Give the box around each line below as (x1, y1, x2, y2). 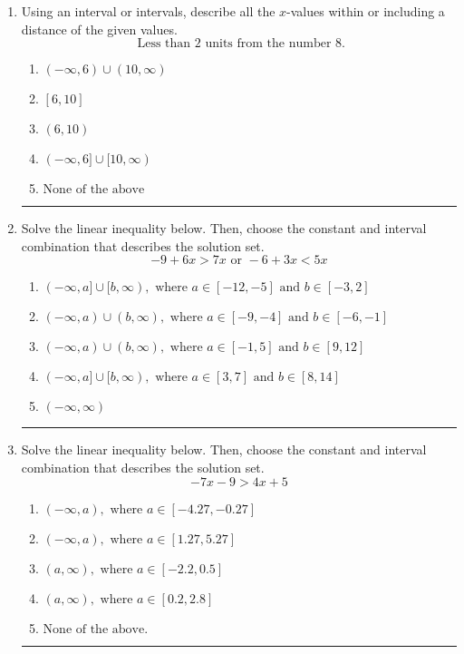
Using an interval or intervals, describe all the (21, 2, 275, 20)
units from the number (205, 37, 332, 51)
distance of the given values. (21, 19, 178, 38)
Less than (137, 37, 191, 51)
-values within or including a (286, 2, 445, 20)
